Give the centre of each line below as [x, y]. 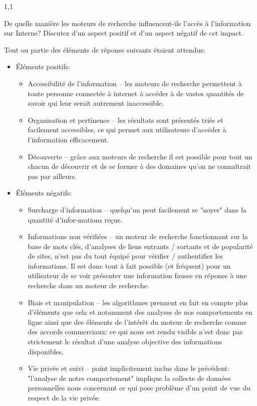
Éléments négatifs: [44, 193]
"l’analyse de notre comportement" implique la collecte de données [129, 378]
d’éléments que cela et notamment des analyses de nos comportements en [140, 312]
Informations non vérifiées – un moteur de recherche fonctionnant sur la [138, 236]
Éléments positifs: [43, 66]
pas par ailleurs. [52, 176]
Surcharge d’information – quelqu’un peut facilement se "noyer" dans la [137, 209]
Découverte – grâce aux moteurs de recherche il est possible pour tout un [140, 156]
